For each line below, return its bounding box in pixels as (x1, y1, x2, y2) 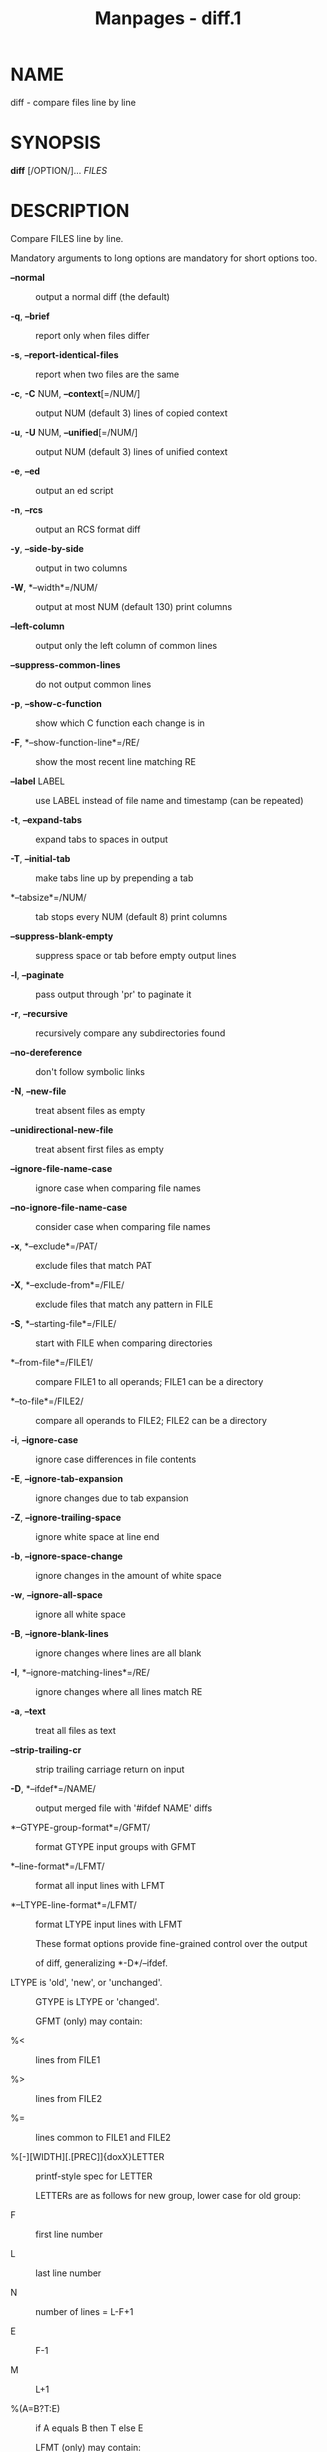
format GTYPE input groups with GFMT (35, 1840, 197, 1852)
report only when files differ (35, 329, 150, 341)
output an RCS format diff (35, 523, 141, 535)
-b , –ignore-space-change (10, 1550, 123, 1562)
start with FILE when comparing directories (35, 1337, 213, 1349)
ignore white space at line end (35, 1530, 160, 1542)
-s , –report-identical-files (10, 348, 119, 361)
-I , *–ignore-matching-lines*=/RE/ (10, 1666, 150, 1678)
